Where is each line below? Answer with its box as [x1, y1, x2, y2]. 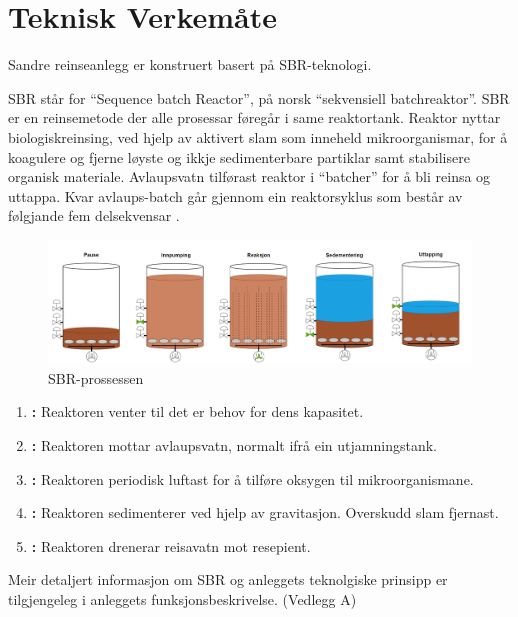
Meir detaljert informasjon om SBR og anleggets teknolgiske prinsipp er [8, 569, 448, 590]
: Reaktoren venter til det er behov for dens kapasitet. [31, 401, 364, 422]
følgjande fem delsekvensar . [8, 205, 180, 226]
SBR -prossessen [48, 367, 144, 388]
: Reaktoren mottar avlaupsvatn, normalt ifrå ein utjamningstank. [31, 434, 437, 455]
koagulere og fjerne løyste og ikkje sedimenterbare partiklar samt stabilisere [8, 146, 470, 167]
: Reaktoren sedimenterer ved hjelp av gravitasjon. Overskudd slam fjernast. [31, 502, 499, 523]
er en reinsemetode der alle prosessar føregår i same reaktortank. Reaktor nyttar [8, 107, 501, 128]
